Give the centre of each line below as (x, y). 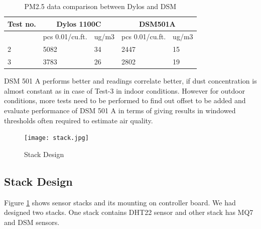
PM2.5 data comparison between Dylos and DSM (100, 6)
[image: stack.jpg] (56, 138)
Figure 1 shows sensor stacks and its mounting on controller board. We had (120, 202)
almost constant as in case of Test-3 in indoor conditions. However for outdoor (125, 90)
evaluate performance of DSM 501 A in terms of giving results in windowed (120, 110)
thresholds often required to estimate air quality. (79, 120)
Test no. (22, 23)
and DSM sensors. (32, 222)
